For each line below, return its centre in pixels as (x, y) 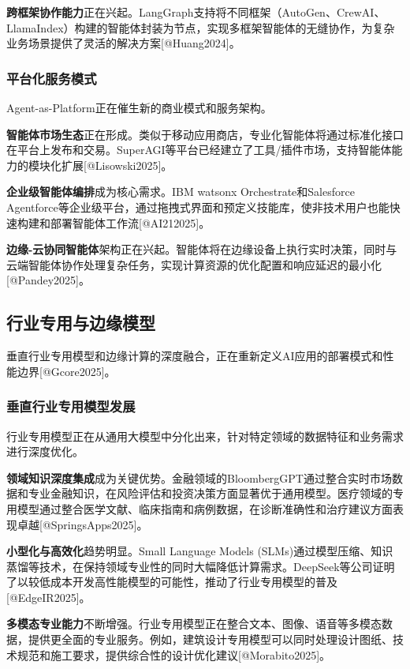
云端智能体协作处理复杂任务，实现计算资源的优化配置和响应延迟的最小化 (194, 264)
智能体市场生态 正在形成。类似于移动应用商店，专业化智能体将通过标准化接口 (205, 134)
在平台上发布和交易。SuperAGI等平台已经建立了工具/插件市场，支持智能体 (199, 150)
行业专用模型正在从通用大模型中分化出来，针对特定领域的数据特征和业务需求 (205, 436)
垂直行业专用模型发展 (71, 406)
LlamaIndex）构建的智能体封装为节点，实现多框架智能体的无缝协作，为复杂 (201, 27)
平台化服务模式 (52, 78)
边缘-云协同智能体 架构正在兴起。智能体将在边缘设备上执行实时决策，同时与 (202, 249)
